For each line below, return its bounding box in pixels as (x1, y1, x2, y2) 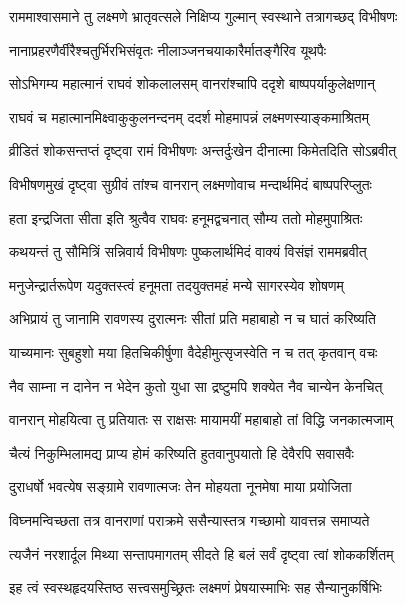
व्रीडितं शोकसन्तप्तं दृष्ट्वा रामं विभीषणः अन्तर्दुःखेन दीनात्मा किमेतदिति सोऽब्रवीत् (9, 140, 397, 161)
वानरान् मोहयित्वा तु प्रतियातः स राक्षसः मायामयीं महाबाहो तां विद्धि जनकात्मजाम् (9, 409, 393, 430)
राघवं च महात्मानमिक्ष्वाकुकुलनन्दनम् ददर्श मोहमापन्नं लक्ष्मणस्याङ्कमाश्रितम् (9, 106, 369, 127)
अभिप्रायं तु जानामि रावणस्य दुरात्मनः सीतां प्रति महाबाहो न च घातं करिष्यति (9, 308, 376, 329)
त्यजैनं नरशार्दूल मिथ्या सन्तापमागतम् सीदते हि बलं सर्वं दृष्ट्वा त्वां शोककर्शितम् (9, 543, 394, 564)
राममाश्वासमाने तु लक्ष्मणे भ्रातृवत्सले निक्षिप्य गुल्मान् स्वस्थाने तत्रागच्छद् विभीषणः (9, 6, 398, 26)
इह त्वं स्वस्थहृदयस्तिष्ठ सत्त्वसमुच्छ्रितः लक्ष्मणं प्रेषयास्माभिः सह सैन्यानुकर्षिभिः (9, 577, 382, 598)
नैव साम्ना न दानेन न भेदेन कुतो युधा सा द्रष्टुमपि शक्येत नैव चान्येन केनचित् (9, 375, 383, 396)
